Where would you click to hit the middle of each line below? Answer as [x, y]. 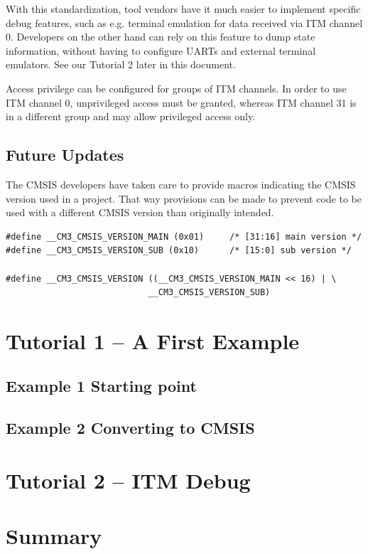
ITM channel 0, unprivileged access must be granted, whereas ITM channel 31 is [181, 102]
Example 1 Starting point [101, 386]
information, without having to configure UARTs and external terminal [161, 50]
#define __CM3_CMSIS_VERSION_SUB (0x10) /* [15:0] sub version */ [179, 251]
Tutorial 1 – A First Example [153, 340]
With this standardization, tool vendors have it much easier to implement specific [183, 9]
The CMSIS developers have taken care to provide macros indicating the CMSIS [181, 184]
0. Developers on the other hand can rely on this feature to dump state [161, 37]
